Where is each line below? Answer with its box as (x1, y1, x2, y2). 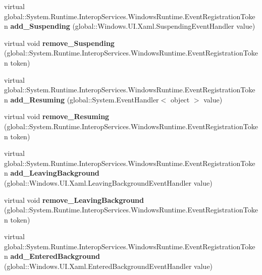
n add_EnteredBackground (4, 251, 100, 261)
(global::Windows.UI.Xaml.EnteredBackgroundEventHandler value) (4, 261, 213, 271)
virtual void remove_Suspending (4, 37, 115, 48)
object (170, 94, 190, 104)
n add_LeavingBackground (4, 168, 99, 178)
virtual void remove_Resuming (4, 111, 110, 122)
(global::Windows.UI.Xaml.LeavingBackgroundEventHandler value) (4, 177, 213, 188)
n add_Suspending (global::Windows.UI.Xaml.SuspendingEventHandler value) (4, 21, 255, 31)
